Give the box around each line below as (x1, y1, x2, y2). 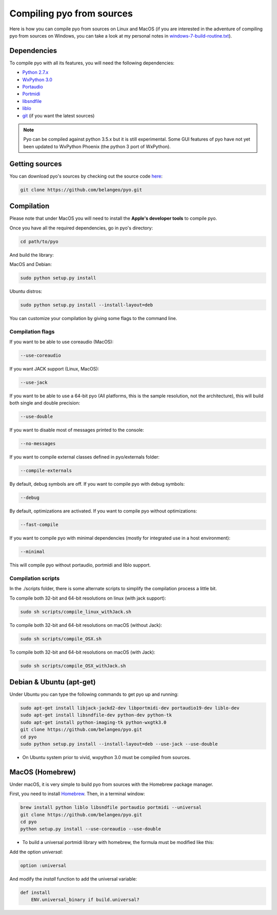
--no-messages (20, 441, 56, 447)
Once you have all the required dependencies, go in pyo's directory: (9, 224, 153, 231)
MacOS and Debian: (9, 261, 52, 267)
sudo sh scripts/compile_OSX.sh (20, 636, 102, 642)
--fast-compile (20, 522, 58, 527)
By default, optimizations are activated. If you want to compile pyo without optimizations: (9, 508, 197, 514)
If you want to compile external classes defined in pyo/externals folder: (9, 454, 160, 460)
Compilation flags (9, 328, 55, 335)
